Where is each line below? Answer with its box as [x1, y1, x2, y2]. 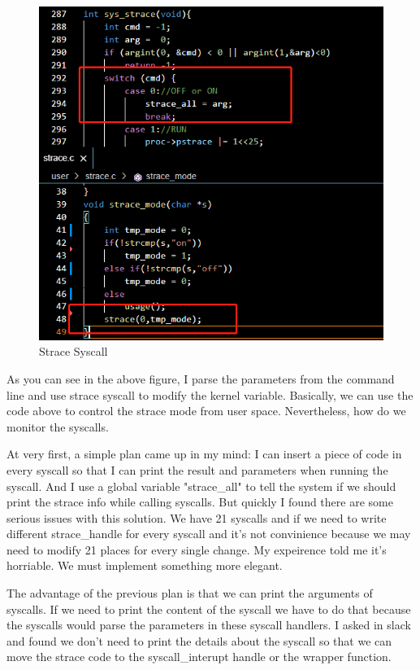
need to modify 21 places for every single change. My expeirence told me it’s [6, 541, 387, 558]
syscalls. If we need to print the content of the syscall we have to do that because [6, 600, 411, 617]
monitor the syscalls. [6, 418, 109, 435]
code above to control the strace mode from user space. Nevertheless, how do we [6, 402, 406, 419]
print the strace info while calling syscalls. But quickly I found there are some [6, 493, 393, 510]
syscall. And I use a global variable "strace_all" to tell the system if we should [6, 477, 396, 494]
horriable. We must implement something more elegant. [6, 557, 283, 574]
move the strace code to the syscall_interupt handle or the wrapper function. [6, 648, 392, 665]
